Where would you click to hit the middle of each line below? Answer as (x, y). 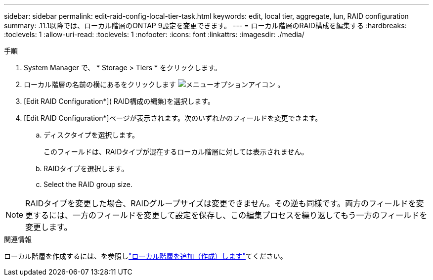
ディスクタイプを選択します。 (91, 135)
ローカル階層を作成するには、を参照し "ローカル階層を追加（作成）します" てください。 (146, 256)
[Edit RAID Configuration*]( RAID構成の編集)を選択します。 (119, 101)
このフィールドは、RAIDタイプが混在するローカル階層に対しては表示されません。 (176, 152)
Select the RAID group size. (88, 184)
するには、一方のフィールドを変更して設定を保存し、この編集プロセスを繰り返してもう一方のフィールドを (230, 215)
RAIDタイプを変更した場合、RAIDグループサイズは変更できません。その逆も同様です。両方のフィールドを (221, 203)
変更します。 (49, 227)
